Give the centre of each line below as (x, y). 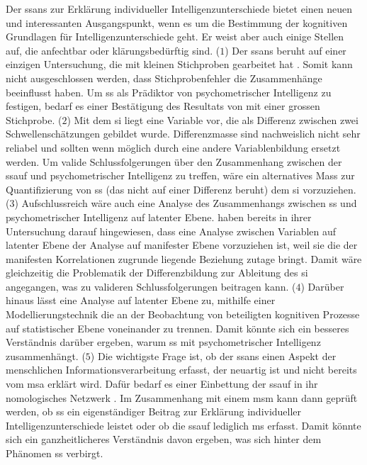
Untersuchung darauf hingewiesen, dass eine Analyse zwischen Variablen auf (171, 231)
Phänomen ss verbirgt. (55, 453)
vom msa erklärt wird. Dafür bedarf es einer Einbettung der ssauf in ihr (162, 384)
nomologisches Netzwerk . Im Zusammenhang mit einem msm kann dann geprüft (182, 397)
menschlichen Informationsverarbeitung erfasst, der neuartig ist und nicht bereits (181, 370)
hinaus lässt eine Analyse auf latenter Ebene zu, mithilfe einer (141, 300)
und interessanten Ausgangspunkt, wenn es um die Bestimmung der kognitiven (177, 22)
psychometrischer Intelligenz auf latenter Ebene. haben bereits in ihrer (159, 217)
